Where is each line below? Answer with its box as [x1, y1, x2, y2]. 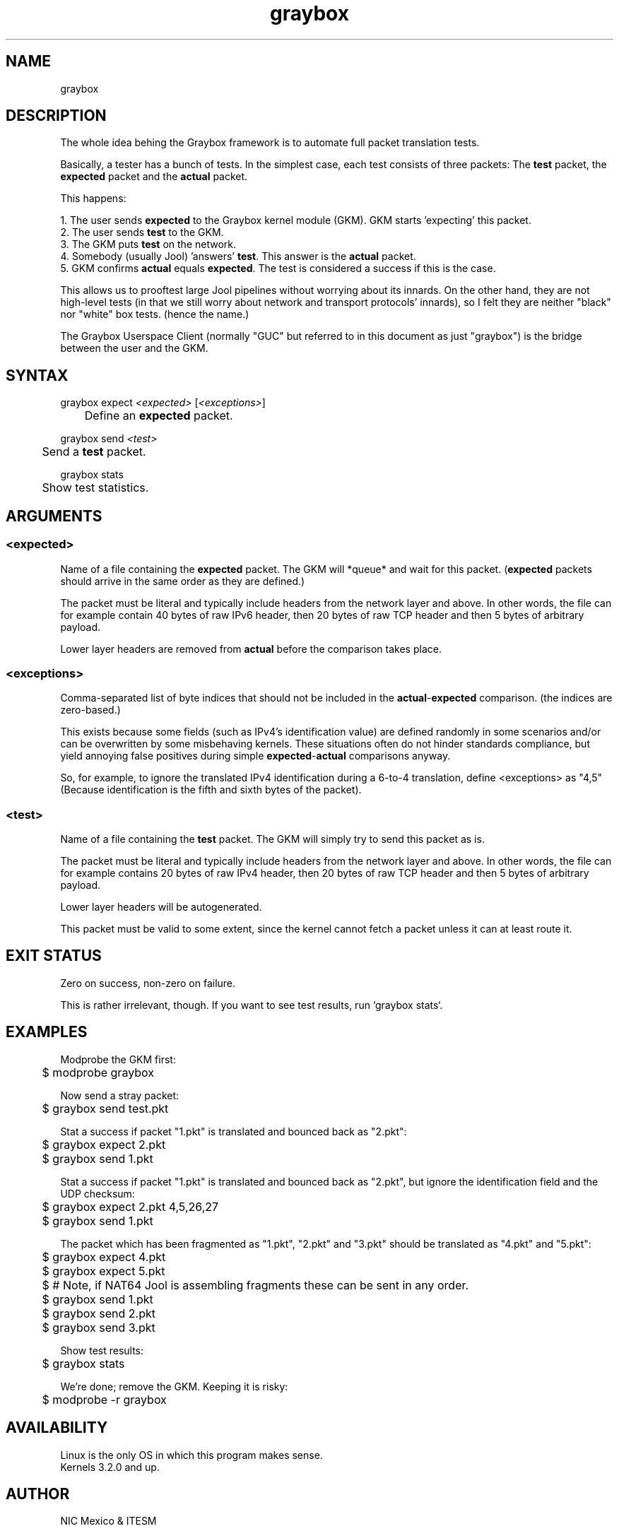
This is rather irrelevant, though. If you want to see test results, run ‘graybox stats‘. [60, 998, 443, 1011]
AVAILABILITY [6, 1419, 108, 1437]
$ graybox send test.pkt [42, 1101, 169, 1116]
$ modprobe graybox [42, 1065, 154, 1080]
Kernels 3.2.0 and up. [60, 1460, 160, 1473]
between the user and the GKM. [60, 342, 208, 355]
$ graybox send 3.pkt [42, 1320, 155, 1335]
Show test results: [60, 1344, 144, 1356]
